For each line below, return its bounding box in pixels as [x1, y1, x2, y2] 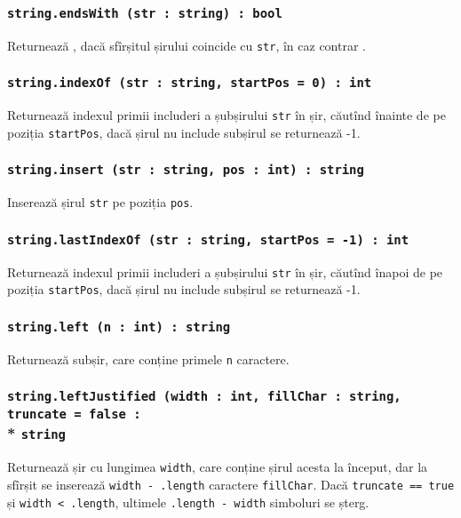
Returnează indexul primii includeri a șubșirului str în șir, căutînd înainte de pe [7, 106, 446, 124]
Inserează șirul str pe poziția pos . [7, 193, 194, 211]
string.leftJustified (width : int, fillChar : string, [7, 389, 401, 404]
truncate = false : [7, 406, 141, 421]
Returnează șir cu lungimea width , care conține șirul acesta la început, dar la [7, 458, 428, 476]
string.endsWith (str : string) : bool [7, 5, 282, 20]
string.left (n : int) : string [7, 319, 231, 334]
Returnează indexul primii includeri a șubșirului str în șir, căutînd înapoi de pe [7, 262, 443, 281]
